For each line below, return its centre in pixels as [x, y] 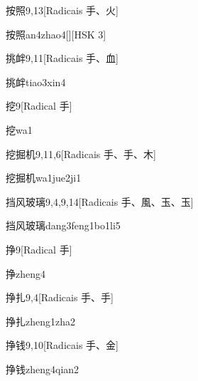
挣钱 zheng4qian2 [43, 369]
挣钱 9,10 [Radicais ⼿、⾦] [62, 345]
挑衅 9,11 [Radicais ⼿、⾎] [62, 58]
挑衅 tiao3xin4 [36, 82]
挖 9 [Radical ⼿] [39, 106]
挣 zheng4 [26, 273]
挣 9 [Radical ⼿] [39, 249]
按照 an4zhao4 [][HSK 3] [56, 34]
